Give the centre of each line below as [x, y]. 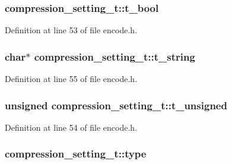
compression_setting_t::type [76, 154]
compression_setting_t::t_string [115, 56]
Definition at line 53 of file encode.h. [71, 30]
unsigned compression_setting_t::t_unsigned [116, 105]
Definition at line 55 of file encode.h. [71, 79]
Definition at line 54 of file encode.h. [71, 127]
